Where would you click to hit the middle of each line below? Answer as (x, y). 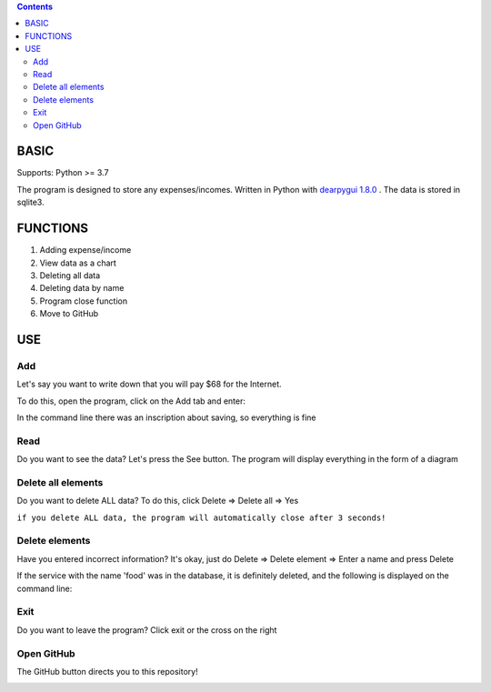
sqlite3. (30, 202)
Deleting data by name (82, 288)
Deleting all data (70, 275)
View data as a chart (78, 263)
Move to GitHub (69, 314)
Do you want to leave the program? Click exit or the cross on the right (147, 630)
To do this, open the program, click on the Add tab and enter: (131, 401)
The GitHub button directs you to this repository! (108, 671)
